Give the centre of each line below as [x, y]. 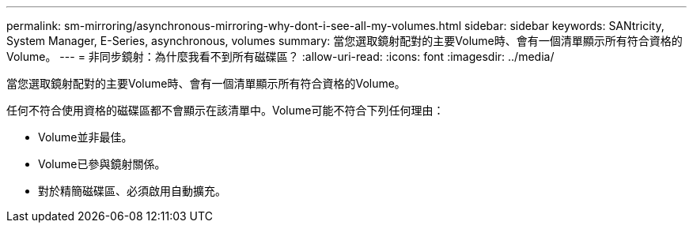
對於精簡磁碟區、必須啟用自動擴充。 [132, 191]
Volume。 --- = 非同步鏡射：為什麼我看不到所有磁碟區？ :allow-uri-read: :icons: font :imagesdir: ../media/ [280, 56]
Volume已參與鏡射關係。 [102, 164]
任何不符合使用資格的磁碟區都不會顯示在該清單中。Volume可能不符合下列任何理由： [225, 110]
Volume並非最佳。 [85, 137]
